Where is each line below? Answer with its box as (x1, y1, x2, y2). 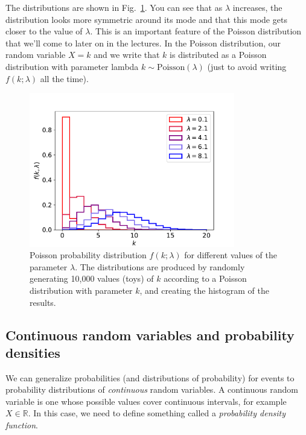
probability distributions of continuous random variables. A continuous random (5, 383, 298, 396)
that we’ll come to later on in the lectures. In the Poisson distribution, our (5, 36, 281, 49)
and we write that (94, 48, 160, 61)
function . (5, 419, 38, 431)
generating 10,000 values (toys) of (30, 272, 154, 285)
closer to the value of (5, 25, 83, 37)
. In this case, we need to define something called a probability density (28, 407, 285, 419)
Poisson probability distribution (30, 249, 147, 261)
